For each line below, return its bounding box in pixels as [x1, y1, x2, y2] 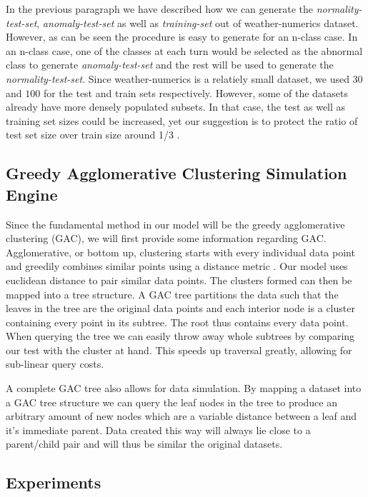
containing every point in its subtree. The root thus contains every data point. [6, 314, 349, 329]
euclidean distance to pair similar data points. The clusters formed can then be [6, 272, 352, 287]
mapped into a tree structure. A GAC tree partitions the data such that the [6, 286, 339, 301]
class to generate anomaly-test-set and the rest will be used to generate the [6, 57, 334, 72]
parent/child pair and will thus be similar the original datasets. [6, 436, 283, 451]
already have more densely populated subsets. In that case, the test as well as [6, 99, 346, 114]
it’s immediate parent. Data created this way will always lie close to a [6, 422, 311, 437]
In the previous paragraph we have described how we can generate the [6, 1, 314, 16]
